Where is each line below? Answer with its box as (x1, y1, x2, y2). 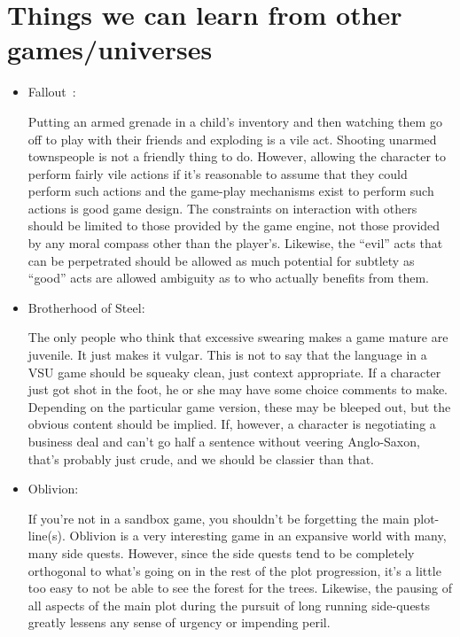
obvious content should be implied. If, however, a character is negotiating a (27, 415, 436, 433)
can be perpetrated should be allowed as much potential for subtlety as (27, 251, 415, 269)
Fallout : (27, 82, 76, 101)
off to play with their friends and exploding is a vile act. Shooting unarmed (27, 129, 437, 148)
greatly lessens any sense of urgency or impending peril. (27, 613, 331, 632)
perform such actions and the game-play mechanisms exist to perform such (27, 182, 434, 200)
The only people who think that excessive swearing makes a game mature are (27, 328, 448, 346)
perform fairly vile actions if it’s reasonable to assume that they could (27, 164, 408, 183)
